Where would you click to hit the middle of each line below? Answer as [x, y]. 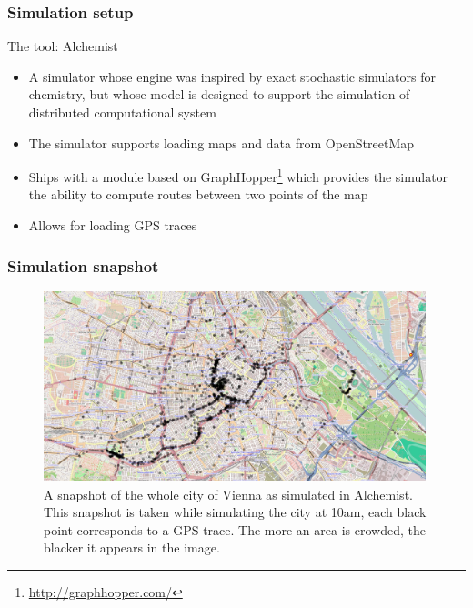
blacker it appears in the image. [132, 547]
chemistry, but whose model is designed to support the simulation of [219, 94]
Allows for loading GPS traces [113, 225]
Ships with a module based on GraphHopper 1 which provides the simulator [238, 175]
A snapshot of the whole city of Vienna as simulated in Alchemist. [228, 494]
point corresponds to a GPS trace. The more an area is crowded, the [235, 529]
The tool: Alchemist [63, 46]
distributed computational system [122, 112]
